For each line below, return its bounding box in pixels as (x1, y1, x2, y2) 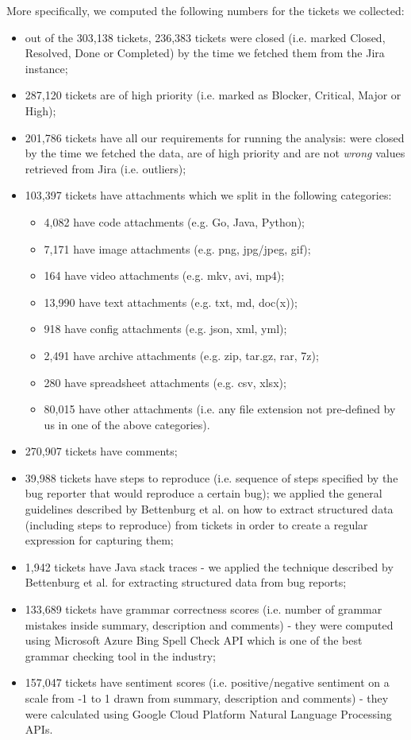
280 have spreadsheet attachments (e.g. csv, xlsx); (44, 374, 286, 390)
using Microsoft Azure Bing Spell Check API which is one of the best (25, 632, 363, 649)
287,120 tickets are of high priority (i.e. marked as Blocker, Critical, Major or (25, 87, 401, 103)
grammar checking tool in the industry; (25, 647, 216, 664)
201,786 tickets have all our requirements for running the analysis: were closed (25, 129, 405, 145)
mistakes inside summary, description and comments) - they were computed (25, 616, 394, 633)
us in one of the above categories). (44, 416, 210, 432)
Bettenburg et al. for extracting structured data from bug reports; (25, 574, 347, 591)
